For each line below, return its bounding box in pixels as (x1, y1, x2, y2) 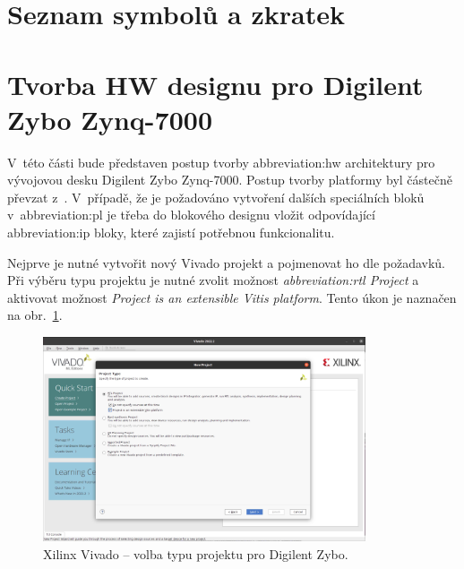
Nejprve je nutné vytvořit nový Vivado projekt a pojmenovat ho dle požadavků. (7, 253, 446, 272)
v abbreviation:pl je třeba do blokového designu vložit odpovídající (7, 205, 375, 224)
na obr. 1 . (7, 306, 63, 324)
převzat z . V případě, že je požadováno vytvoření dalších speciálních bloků (7, 187, 425, 206)
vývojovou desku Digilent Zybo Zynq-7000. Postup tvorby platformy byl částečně (7, 170, 452, 189)
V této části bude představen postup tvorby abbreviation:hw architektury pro (7, 152, 435, 171)
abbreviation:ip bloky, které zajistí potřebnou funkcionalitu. (7, 223, 335, 242)
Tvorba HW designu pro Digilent (7, 65, 424, 102)
